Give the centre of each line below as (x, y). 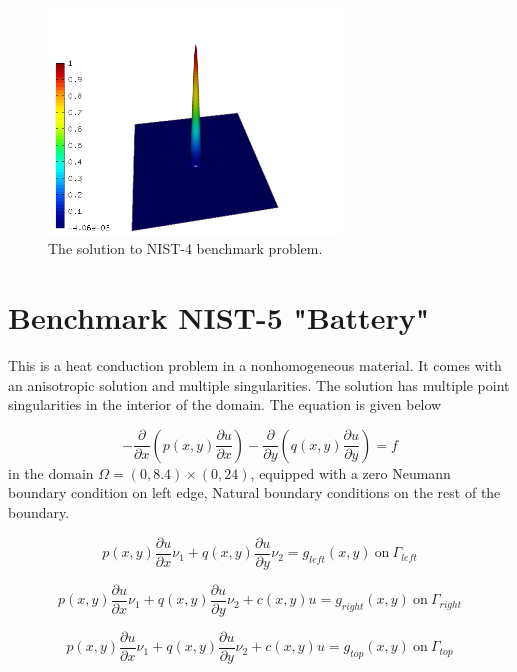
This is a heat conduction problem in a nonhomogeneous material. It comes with (255, 365)
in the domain (51, 472)
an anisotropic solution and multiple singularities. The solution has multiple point (259, 384)
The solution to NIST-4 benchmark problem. (185, 248)
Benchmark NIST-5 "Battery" (219, 317)
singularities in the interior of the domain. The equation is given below (225, 404)
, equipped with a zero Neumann (350, 472)
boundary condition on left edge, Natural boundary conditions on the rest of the (254, 492)
